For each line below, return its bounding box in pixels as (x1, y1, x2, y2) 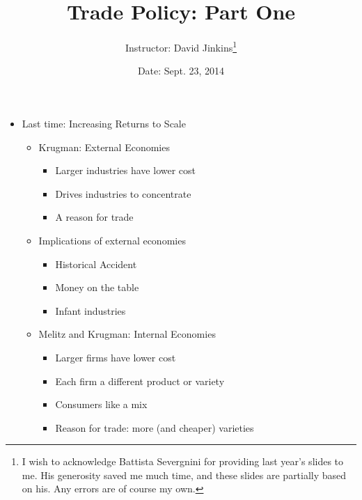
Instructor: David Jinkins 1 (125, 38, 237, 54)
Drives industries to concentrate (55, 186, 191, 201)
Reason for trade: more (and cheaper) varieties (55, 420, 254, 435)
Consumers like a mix (55, 397, 148, 412)
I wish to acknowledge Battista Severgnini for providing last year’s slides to (22, 454, 344, 469)
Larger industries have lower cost (55, 163, 196, 178)
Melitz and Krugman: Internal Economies (38, 327, 216, 341)
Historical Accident (55, 256, 137, 271)
